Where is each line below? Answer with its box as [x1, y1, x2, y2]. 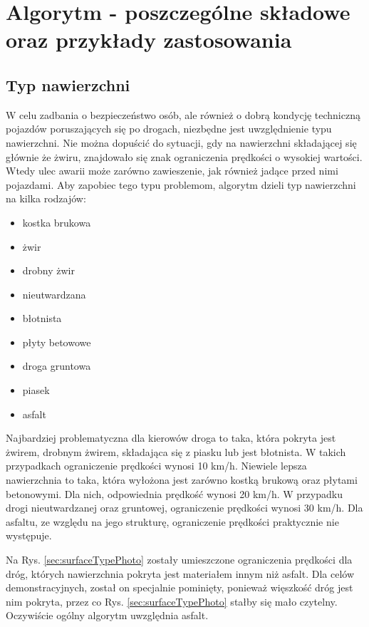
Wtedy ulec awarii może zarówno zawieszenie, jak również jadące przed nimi [6, 163, 338, 178]
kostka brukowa [22, 214, 91, 229]
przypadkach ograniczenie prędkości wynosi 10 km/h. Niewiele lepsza [6, 458, 307, 473]
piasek [22, 383, 50, 398]
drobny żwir [22, 263, 76, 278]
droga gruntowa [22, 358, 91, 373]
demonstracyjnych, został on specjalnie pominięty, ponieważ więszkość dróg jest [6, 580, 353, 595]
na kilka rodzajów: [6, 191, 86, 206]
